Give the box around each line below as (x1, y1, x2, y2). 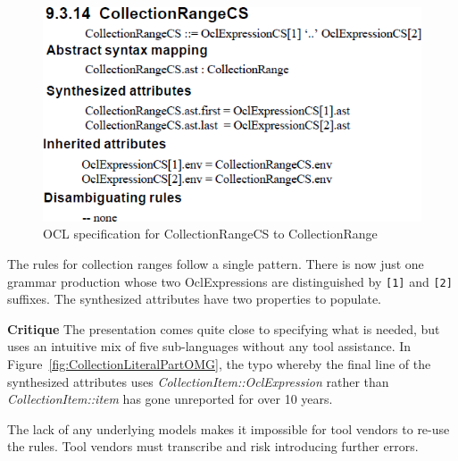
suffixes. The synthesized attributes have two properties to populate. (7, 289, 382, 308)
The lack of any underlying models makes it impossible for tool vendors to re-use (7, 419, 450, 438)
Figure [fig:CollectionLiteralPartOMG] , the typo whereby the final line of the (7, 354, 431, 373)
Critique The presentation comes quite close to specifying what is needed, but (7, 319, 440, 338)
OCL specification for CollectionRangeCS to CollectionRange (43, 224, 378, 243)
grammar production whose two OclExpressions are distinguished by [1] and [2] (7, 272, 453, 290)
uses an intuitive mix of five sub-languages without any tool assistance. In (7, 337, 412, 356)
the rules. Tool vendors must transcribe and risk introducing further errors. (7, 437, 419, 456)
